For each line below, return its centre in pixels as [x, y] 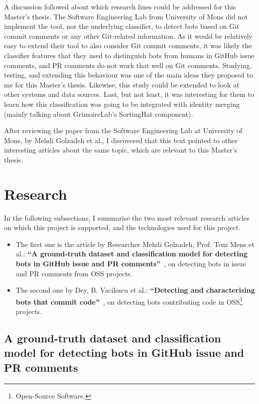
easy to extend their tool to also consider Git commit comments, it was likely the [128, 45]
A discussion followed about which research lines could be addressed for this [120, 6]
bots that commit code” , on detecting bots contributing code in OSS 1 [129, 301]
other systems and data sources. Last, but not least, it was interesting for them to [129, 94]
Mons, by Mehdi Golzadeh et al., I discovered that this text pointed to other [121, 140]
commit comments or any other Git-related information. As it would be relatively [128, 36]
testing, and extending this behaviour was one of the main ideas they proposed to [129, 75]
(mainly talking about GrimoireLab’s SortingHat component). [99, 114]
